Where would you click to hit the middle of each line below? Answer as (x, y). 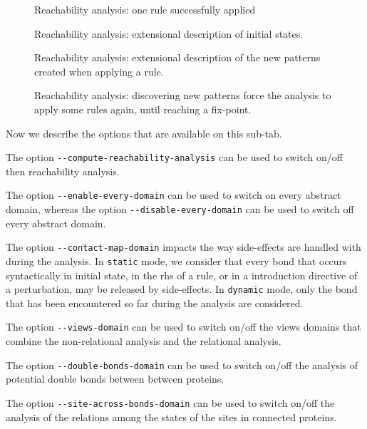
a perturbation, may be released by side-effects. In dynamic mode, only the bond (182, 289)
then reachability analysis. (63, 171)
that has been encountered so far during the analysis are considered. (155, 303)
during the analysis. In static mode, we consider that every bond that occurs (176, 260)
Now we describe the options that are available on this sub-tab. (144, 133)
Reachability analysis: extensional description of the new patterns (177, 57)
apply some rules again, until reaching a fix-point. (143, 109)
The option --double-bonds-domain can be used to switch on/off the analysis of (182, 365)
